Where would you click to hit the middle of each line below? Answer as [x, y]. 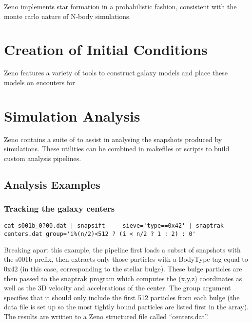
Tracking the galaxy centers [59, 208]
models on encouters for [39, 82]
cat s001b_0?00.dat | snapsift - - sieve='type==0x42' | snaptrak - [117, 226]
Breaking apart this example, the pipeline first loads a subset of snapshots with [122, 249]
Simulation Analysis [72, 116]
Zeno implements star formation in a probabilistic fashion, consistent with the [120, 6]
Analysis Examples [52, 184]
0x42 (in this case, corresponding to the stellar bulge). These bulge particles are [123, 268]
